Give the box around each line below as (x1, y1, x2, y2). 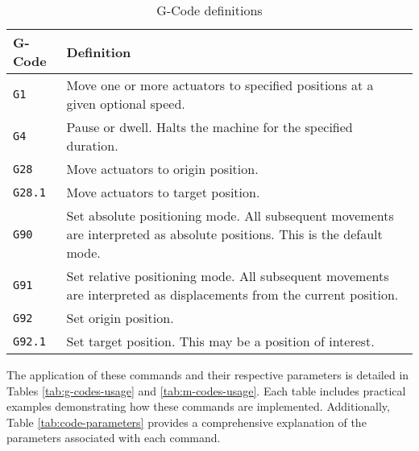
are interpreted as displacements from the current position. (66, 285, 399, 304)
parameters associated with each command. (6, 429, 221, 446)
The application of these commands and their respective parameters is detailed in (6, 366, 409, 383)
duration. (66, 136, 118, 155)
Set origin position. (66, 308, 174, 327)
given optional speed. (66, 94, 185, 113)
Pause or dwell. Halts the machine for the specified (66, 118, 353, 136)
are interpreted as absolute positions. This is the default (66, 225, 383, 243)
